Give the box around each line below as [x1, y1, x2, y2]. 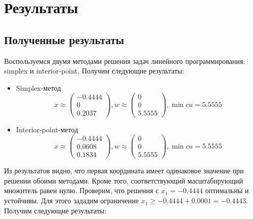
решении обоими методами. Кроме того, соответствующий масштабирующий [4, 175, 243, 186]
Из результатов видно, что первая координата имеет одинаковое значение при [4, 165, 244, 176]
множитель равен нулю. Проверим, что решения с [4, 185, 159, 196]
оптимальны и [205, 185, 249, 196]
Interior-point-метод [16, 124, 78, 134]
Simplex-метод [16, 82, 61, 93]
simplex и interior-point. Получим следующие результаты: [4, 65, 184, 76]
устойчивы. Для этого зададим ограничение [4, 195, 139, 206]
